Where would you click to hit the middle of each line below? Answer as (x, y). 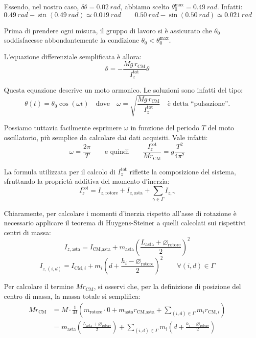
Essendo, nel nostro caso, (41, 6)
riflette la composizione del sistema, (183, 171)
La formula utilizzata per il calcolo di (60, 171)
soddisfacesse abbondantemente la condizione (72, 40)
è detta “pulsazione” (198, 104)
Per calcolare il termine (39, 286)
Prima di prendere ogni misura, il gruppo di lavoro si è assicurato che (108, 30)
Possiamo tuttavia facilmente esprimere (63, 128)
